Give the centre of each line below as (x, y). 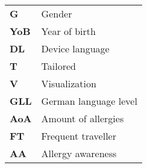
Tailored (59, 66)
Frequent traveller (79, 136)
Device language (75, 48)
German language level (89, 101)
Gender (57, 14)
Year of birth (68, 31)
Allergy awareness (79, 153)
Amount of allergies (83, 118)
